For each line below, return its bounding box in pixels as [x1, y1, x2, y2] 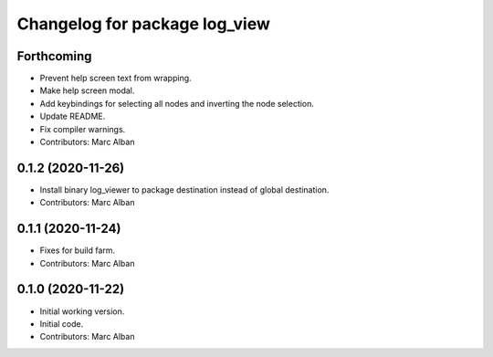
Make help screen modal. [39, 85, 135, 96]
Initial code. [39, 318, 84, 329]
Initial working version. [39, 306, 125, 317]
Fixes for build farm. [39, 245, 116, 256]
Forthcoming [16, 48, 92, 64]
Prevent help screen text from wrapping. [39, 73, 192, 84]
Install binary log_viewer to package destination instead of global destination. [39, 184, 330, 195]
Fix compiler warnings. [39, 123, 126, 134]
